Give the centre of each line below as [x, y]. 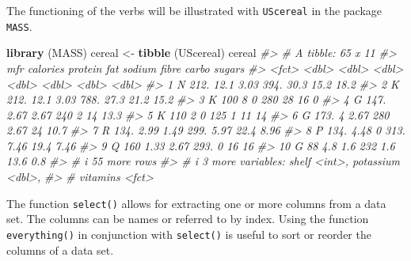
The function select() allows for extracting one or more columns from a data [196, 203]
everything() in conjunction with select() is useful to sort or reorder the [189, 234]
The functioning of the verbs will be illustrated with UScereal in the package [194, 10]
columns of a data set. [60, 250]
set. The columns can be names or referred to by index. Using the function [188, 219]
